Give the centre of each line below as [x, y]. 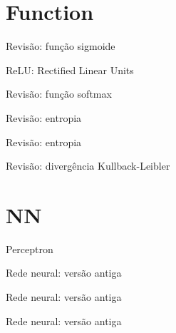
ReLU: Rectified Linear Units [70, 70]
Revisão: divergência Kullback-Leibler [88, 166]
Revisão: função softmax [59, 94]
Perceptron [30, 249]
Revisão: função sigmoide [61, 46]
